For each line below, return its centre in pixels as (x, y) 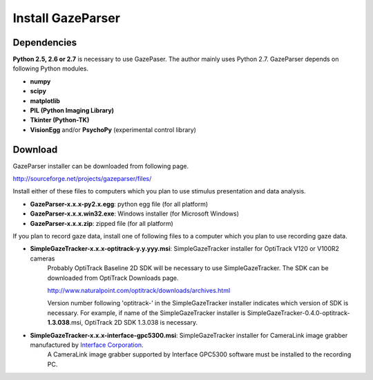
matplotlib (45, 101)
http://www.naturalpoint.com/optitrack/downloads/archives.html (139, 291)
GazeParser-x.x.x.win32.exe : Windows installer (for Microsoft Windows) (135, 213)
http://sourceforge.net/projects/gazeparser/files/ (82, 179)
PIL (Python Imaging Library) (72, 111)
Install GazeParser (67, 18)
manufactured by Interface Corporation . (87, 345)
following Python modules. (51, 68)
